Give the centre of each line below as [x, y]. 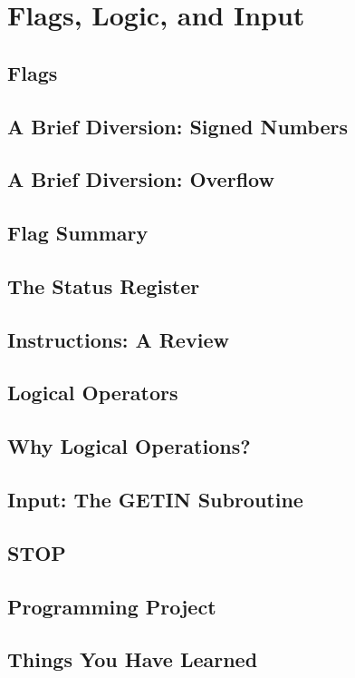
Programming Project [112, 606]
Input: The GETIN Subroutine [155, 500]
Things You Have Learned [133, 659]
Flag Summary [78, 233]
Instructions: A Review [118, 339]
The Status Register [104, 285]
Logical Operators [93, 393]
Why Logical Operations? [129, 446]
